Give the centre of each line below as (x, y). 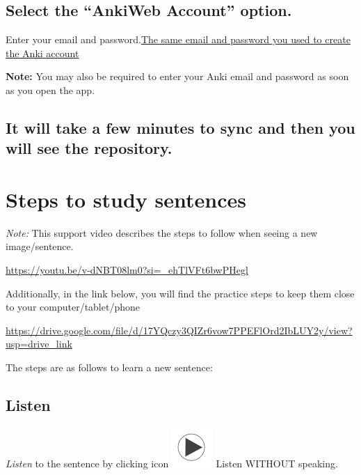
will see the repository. (89, 148)
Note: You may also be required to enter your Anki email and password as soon (177, 76)
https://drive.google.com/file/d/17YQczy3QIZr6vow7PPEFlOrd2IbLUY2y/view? (179, 330)
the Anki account (42, 53)
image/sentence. (40, 246)
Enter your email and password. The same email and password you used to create (178, 39)
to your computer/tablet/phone (73, 307)
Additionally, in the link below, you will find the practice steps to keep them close (180, 293)
